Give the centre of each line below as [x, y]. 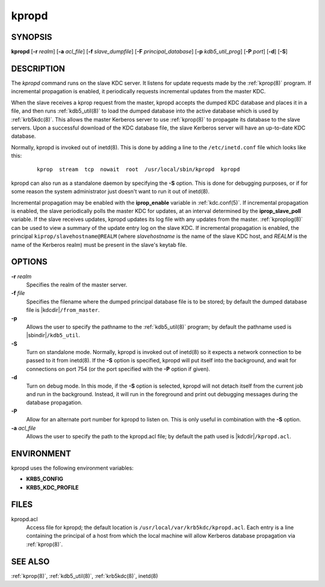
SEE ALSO [30, 561]
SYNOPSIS [32, 37]
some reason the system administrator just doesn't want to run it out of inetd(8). [110, 191]
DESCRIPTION [38, 68]
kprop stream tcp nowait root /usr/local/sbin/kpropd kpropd [138, 169]
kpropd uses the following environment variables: [72, 468]
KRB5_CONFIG [45, 479]
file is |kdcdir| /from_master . [63, 310]
